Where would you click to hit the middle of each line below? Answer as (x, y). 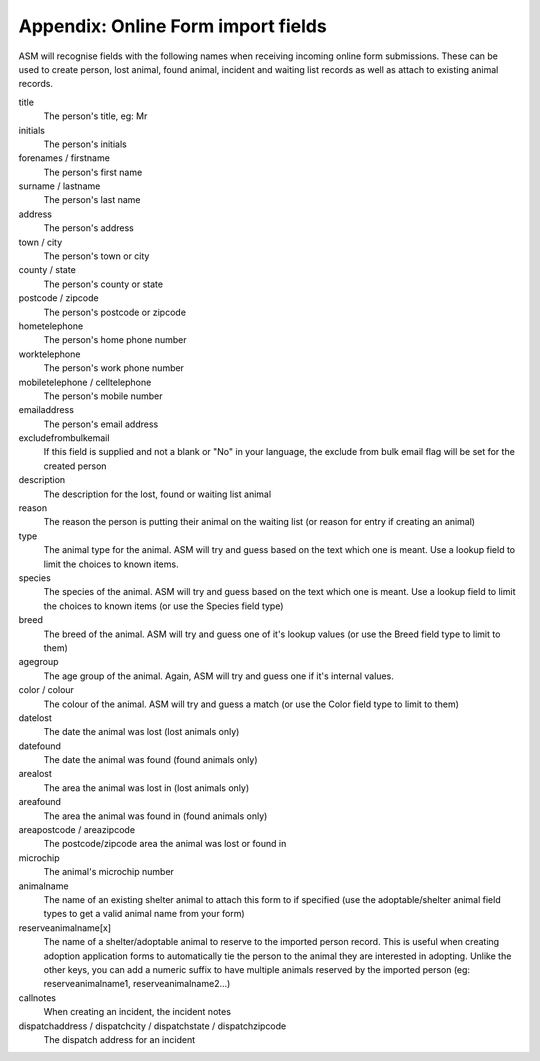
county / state (47, 270)
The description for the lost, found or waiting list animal (157, 494)
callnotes (37, 997)
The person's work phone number (114, 368)
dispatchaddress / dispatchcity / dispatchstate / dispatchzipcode (152, 1026)
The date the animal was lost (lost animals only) (141, 732)
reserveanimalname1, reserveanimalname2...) (137, 984)
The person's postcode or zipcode (115, 312)
